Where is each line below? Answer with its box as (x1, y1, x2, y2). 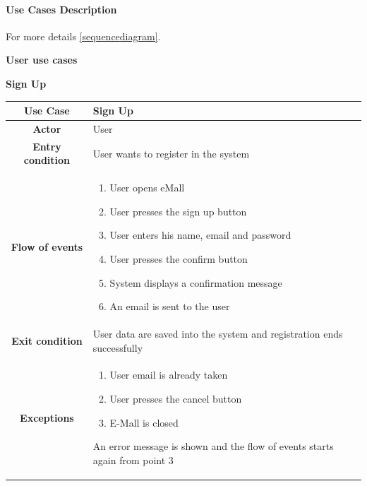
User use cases (6, 52, 78, 67)
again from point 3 (92, 452, 174, 467)
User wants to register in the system (92, 146, 250, 160)
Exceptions (20, 410, 74, 425)
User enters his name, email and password (109, 227, 291, 242)
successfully (92, 340, 143, 355)
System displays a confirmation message (109, 275, 282, 290)
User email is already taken (109, 367, 228, 382)
